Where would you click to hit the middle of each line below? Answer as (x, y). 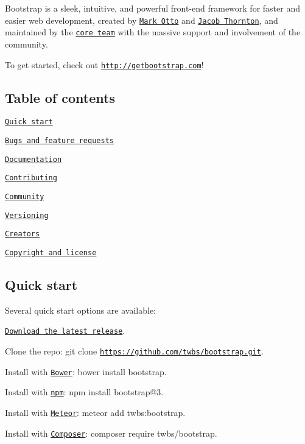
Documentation (33, 159)
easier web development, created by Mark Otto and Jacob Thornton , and (142, 20)
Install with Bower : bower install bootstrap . (86, 371)
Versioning (27, 215)
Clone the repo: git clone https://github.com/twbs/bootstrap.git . (134, 351)
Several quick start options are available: (80, 310)
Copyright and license (51, 252)
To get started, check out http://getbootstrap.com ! (104, 64)
